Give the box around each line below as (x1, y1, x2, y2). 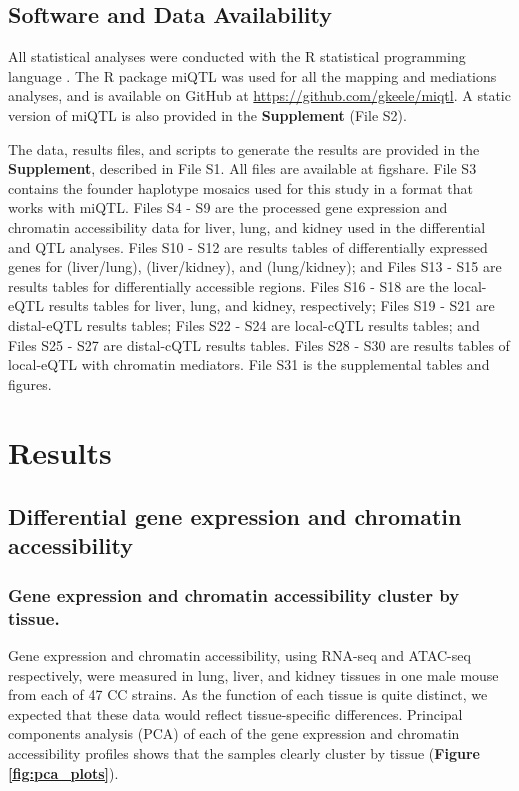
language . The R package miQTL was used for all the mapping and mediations (8, 65, 497, 86)
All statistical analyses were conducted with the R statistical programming (8, 46, 466, 67)
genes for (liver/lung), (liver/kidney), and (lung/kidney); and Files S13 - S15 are (8, 256, 502, 277)
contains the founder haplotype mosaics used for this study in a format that (8, 177, 473, 198)
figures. (8, 373, 52, 394)
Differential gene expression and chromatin (8, 501, 462, 532)
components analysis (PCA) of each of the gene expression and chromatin (8, 723, 460, 744)
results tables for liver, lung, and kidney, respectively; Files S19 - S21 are (48, 295, 495, 316)
